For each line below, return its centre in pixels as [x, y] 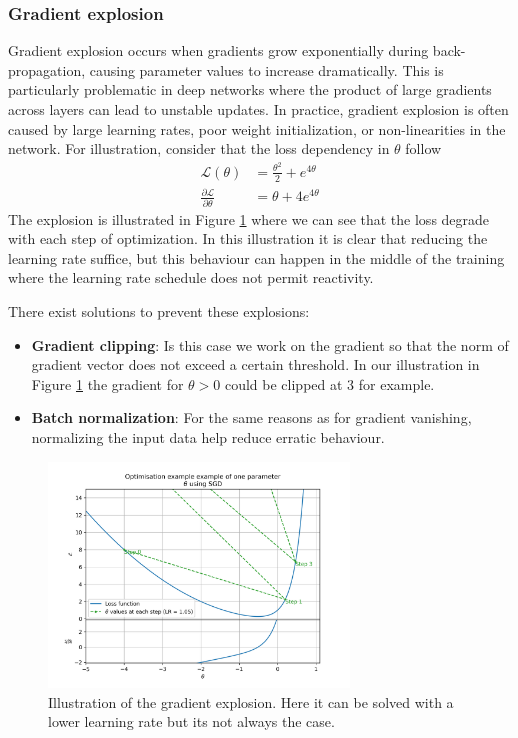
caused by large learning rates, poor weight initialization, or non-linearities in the [257, 128]
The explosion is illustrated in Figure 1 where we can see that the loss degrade [249, 218]
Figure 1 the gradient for [107, 383]
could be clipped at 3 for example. [329, 383]
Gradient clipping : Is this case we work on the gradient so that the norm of [270, 344]
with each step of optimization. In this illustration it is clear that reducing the [248, 238]
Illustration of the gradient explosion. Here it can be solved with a [251, 701]
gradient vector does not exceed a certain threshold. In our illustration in [255, 364]
